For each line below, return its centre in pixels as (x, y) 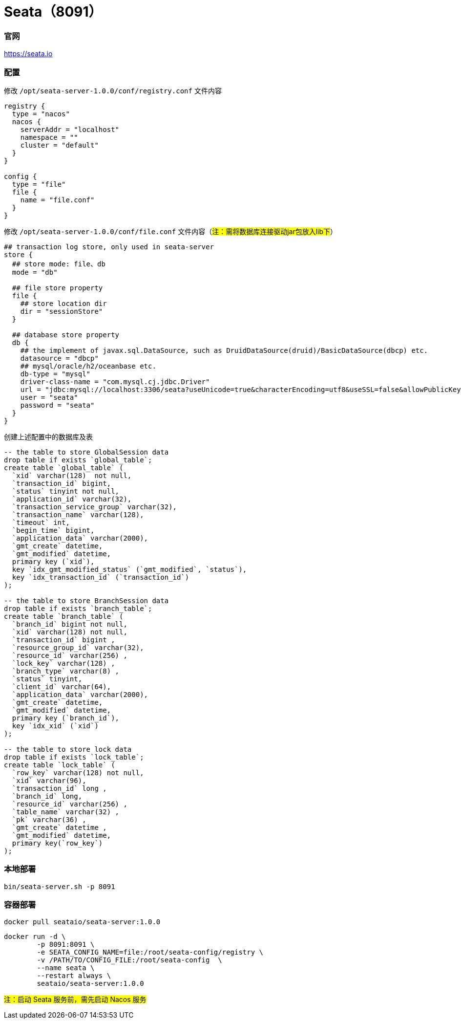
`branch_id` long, (47, 796)
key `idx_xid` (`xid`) (55, 726)
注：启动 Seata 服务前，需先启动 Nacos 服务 (75, 1000)
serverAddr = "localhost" (70, 129)
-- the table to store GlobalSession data (86, 452)
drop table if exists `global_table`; (78, 460)
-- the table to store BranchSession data (86, 600)
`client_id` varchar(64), (62, 686)
